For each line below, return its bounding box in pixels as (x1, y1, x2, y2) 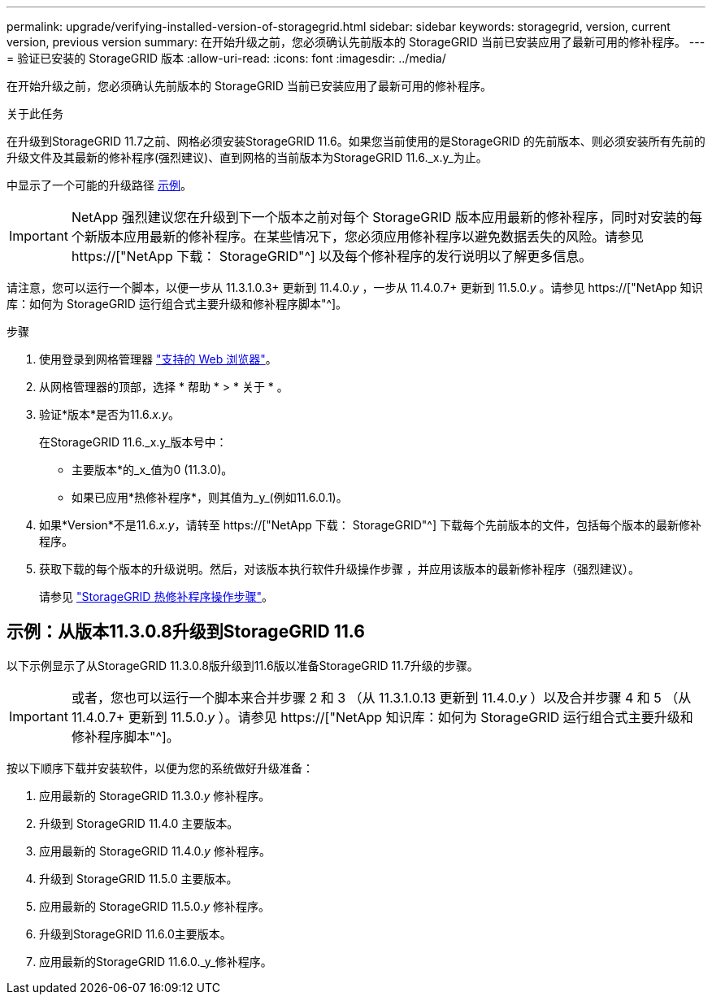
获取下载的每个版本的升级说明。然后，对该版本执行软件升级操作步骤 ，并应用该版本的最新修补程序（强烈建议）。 (39, 562, 640, 576)
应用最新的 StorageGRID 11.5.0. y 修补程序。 (39, 899, 271, 913)
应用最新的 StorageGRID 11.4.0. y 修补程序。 (39, 843, 271, 858)
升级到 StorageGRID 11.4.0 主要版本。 (39, 816, 239, 830)
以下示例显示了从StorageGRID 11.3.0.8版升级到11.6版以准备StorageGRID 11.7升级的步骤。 (7, 658, 479, 672)
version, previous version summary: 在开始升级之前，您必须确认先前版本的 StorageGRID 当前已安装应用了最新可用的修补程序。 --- (7, 35, 705, 49)
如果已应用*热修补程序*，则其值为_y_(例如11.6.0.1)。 (72, 490, 348, 504)
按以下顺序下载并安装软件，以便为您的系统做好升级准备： (7, 760, 314, 775)
